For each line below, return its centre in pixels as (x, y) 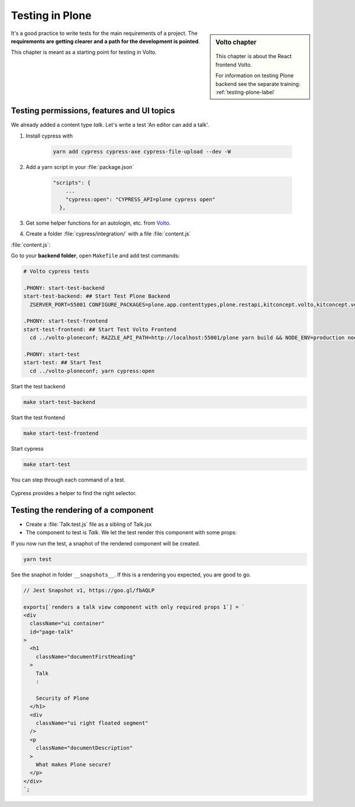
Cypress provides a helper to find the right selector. (74, 493)
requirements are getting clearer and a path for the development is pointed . (106, 41)
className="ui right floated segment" (92, 723)
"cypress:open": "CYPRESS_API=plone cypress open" (140, 199)
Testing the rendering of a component (82, 510)
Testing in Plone (51, 15)
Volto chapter (236, 42)
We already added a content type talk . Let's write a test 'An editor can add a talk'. (110, 125)
